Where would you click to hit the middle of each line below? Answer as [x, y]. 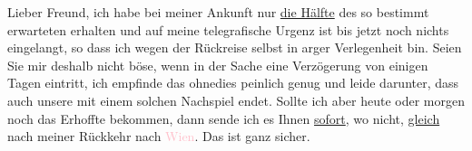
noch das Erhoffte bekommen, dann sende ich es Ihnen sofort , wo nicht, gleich [224, 118]
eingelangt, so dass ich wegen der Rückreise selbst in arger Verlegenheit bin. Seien [235, 47]
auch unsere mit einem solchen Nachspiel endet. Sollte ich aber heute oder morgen [236, 100]
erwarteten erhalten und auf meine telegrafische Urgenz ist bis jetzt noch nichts [228, 29]
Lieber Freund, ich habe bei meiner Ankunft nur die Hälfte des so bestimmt [218, 12]
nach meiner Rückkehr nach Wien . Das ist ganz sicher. [159, 136]
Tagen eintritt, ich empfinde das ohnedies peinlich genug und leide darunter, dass [233, 83]
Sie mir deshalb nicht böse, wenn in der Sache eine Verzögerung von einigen [218, 65]
